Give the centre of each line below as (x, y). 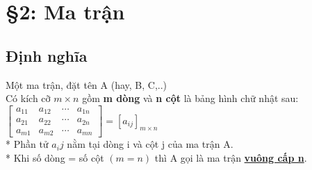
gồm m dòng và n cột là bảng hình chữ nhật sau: (190, 98)
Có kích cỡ (28, 98)
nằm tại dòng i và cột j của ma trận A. (150, 144)
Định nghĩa (47, 55)
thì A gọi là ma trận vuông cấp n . (231, 157)
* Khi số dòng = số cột (55, 157)
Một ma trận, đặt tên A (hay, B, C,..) (87, 84)
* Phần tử (27, 144)
